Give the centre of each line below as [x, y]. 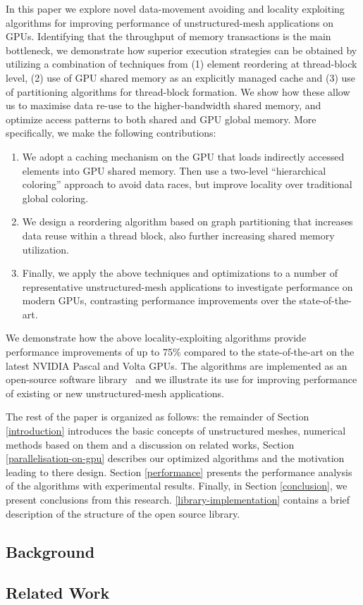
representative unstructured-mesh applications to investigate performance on [187, 286]
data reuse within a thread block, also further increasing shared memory [178, 235]
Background [50, 551]
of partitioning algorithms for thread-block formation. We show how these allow [178, 91]
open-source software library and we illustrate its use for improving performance [181, 379]
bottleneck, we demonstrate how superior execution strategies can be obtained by [181, 50]
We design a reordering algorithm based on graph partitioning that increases [187, 222]
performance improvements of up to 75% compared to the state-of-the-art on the [180, 352]
